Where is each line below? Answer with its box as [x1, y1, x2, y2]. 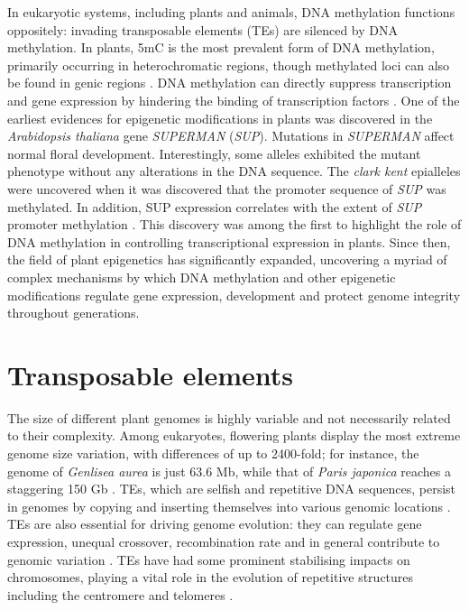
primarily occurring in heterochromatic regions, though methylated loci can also [7, 55, 450, 74]
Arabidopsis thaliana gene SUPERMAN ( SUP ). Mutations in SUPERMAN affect [7, 126, 455, 145]
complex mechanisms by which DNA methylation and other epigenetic [7, 267, 396, 286]
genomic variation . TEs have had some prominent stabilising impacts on [7, 550, 410, 568]
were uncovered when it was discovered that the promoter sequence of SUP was [7, 179, 446, 198]
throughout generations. [7, 303, 140, 322]
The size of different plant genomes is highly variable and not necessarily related [7, 408, 451, 427]
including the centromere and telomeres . [7, 585, 234, 604]
